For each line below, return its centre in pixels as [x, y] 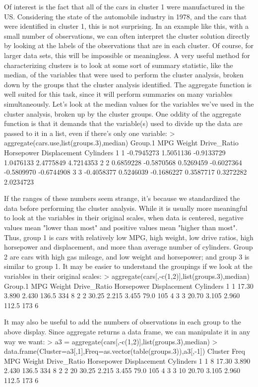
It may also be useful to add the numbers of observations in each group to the [123, 322]
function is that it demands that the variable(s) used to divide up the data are [123, 123]
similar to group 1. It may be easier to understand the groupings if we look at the [128, 266]
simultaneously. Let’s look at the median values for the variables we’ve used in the [129, 103]
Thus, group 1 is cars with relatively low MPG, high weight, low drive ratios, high [129, 237]
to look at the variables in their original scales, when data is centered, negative [124, 218]
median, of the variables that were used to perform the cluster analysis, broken [124, 75]
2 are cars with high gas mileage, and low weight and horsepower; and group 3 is [127, 256]
